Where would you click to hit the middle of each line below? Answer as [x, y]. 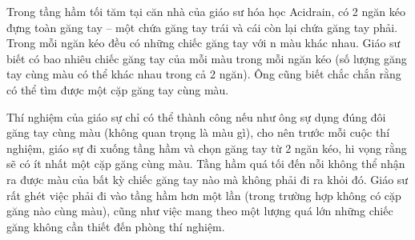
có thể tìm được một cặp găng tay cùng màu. [118, 89]
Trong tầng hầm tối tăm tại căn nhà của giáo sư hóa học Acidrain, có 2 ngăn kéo [206, 11]
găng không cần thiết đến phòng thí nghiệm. [116, 226]
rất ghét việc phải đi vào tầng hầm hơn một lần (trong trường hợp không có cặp [204, 195]
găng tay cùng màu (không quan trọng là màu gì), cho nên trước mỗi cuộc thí [198, 132]
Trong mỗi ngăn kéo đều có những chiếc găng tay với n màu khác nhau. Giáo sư [203, 43]
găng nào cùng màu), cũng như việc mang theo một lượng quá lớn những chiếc [200, 211]
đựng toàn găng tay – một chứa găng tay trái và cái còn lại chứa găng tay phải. [202, 27]
